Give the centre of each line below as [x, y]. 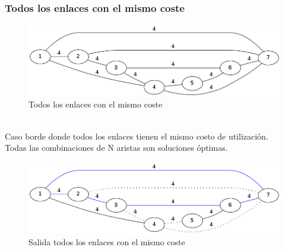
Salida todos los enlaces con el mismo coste [107, 241]
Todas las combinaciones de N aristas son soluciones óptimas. [116, 148]
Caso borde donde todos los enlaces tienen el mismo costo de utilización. [137, 136]
